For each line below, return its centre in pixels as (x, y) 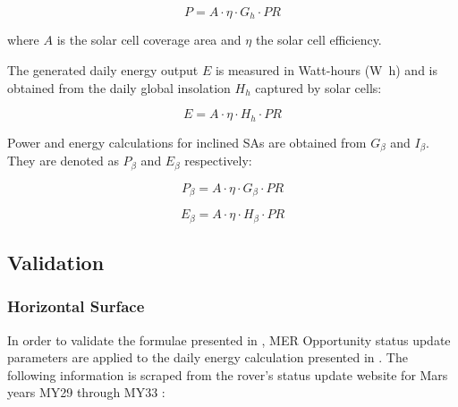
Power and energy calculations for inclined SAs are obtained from (187, 142)
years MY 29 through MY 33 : (86, 392)
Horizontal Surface (76, 306)
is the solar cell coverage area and (149, 40)
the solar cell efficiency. (318, 40)
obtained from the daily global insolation (119, 87)
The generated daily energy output (103, 70)
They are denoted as (63, 161)
